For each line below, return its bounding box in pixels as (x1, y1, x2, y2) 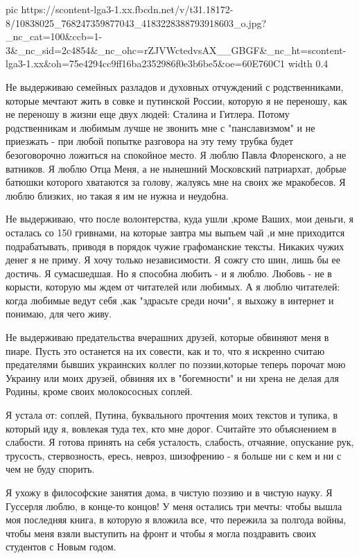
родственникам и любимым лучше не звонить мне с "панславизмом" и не (6, 120, 315, 134)
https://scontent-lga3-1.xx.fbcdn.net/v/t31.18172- (21, 2, 234, 16)
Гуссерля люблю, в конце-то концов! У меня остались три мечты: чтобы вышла (6, 498, 342, 513)
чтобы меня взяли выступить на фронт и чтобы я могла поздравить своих (6, 525, 317, 540)
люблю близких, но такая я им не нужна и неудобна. (6, 188, 229, 202)
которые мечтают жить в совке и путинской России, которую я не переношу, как (6, 93, 347, 107)
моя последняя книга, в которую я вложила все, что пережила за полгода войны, (6, 512, 347, 527)
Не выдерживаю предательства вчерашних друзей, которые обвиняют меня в (6, 330, 329, 345)
